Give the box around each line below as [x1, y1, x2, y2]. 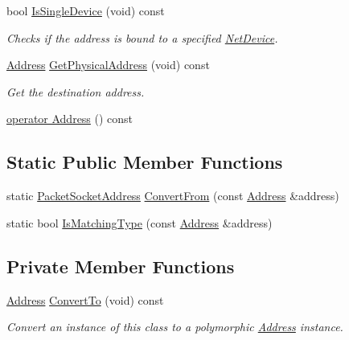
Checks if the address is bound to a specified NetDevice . [6, 29, 278, 46]
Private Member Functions [6, 253, 235, 278]
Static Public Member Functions [6, 150, 283, 174]
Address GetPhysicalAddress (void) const [6, 56, 210, 73]
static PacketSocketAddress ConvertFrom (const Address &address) [6, 187, 339, 204]
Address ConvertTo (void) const [6, 291, 164, 308]
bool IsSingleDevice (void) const [6, 2, 165, 18]
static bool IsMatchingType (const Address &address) [6, 214, 273, 231]
